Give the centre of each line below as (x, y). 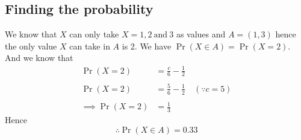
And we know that (39, 58)
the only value (31, 46)
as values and (201, 34)
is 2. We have (147, 46)
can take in (90, 46)
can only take (94, 34)
